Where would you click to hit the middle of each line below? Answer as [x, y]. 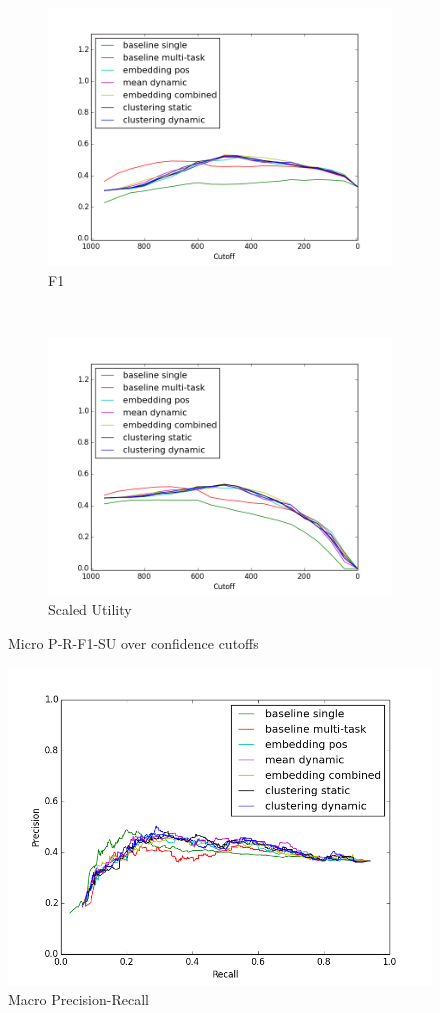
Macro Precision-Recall [78, 999]
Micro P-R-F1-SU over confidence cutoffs [133, 642]
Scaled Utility [90, 609]
